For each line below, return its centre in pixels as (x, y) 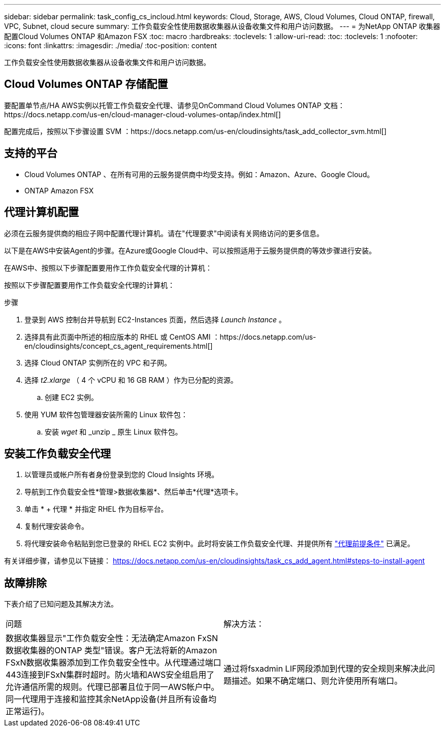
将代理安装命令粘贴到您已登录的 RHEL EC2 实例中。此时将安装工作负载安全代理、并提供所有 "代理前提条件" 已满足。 (219, 544)
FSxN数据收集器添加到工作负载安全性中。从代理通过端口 (114, 663)
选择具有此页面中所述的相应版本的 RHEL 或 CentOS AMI (118, 337)
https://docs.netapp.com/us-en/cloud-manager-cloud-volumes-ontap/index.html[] (142, 114)
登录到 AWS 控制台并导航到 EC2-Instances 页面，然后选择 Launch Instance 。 (155, 319)
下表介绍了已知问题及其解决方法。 (61, 604)
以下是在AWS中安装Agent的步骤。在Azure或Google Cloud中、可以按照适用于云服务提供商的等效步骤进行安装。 (190, 250)
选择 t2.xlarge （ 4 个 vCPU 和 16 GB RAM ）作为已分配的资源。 (131, 380)
